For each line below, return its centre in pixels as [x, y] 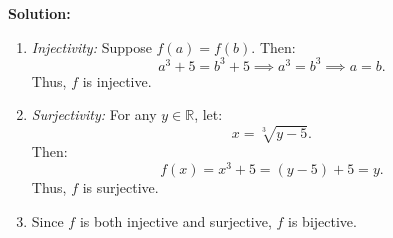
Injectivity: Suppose [91, 46]
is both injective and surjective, [175, 220]
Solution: [39, 13]
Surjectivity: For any [94, 114]
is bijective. [322, 220]
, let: [208, 114]
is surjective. [120, 187]
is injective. [117, 80]
